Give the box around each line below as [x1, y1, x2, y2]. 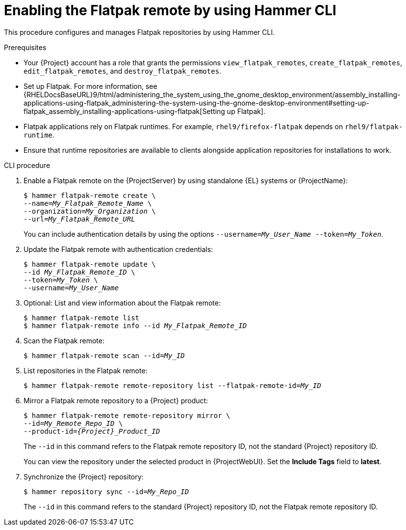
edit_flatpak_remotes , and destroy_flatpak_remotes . [24, 66, 222, 75]
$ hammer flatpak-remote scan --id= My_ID [24, 351, 185, 360]
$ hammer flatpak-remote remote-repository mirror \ [24, 411, 230, 419]
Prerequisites [4, 43, 47, 52]
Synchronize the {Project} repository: [24, 472, 144, 481]
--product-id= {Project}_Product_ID [24, 427, 160, 435]
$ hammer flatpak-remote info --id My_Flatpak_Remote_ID [24, 321, 247, 330]
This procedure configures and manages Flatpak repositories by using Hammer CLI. [4, 28, 275, 36]
